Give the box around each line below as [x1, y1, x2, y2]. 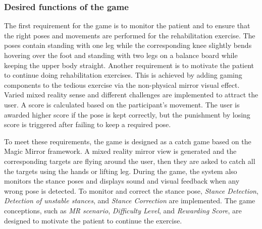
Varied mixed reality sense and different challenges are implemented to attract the [4, 89, 258, 100]
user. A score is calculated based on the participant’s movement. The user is [4, 99, 240, 109]
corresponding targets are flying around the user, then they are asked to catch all [4, 155, 255, 166]
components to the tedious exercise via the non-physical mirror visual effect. [4, 79, 240, 90]
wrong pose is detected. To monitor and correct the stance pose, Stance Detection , [4, 185, 258, 196]
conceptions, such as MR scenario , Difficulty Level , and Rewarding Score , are [4, 205, 242, 215]
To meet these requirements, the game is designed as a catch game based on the [4, 136, 251, 146]
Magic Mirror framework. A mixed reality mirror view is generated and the [4, 146, 237, 156]
